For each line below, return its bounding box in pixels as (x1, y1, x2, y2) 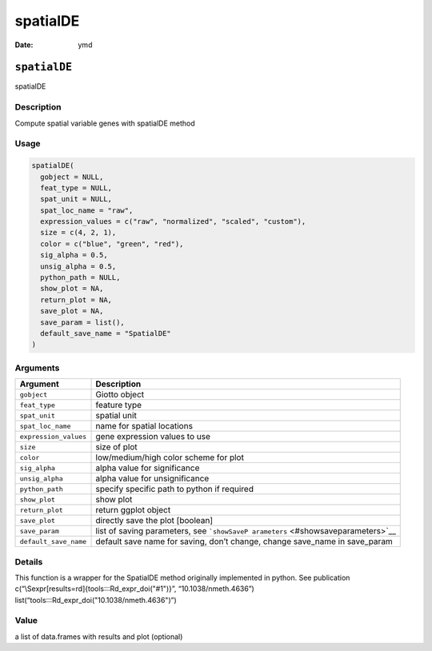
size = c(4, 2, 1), (40, 228, 117, 238)
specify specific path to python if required (95, 484, 254, 495)
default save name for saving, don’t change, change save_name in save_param (95, 536, 394, 547)
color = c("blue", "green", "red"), (40, 239, 184, 248)
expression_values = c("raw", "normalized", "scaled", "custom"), (40, 217, 306, 226)
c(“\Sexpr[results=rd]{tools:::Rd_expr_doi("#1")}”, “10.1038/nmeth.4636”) (14, 584, 255, 593)
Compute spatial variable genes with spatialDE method (14, 118, 195, 128)
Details (14, 556, 43, 567)
